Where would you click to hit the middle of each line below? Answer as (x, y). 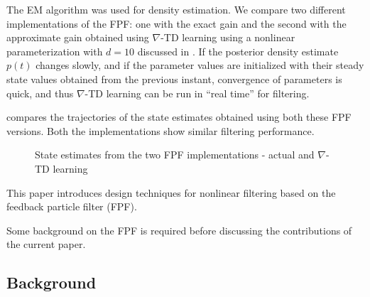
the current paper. (46, 244)
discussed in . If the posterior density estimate (238, 51)
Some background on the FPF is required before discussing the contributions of (179, 230)
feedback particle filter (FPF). (72, 206)
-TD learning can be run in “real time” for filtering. (197, 93)
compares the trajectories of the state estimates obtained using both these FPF (179, 117)
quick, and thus (40, 93)
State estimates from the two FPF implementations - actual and (175, 155)
